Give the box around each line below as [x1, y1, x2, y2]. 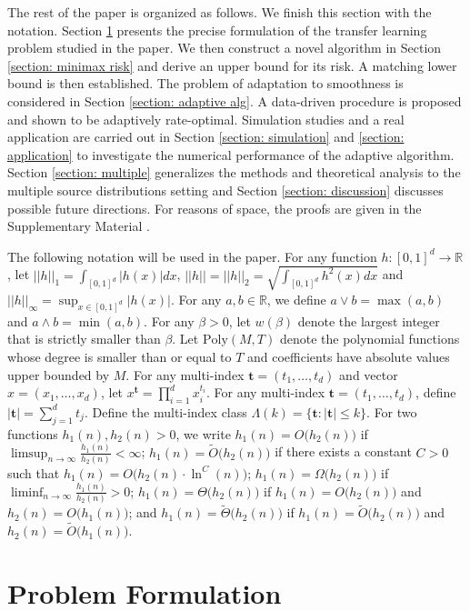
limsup [10, 446, 48, 460]
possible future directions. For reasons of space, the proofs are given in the [7, 198, 422, 217]
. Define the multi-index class [84, 402, 247, 421]
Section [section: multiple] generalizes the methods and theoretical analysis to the [7, 163, 461, 182]
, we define [266, 289, 326, 308]
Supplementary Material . [7, 216, 150, 235]
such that [7, 463, 60, 482]
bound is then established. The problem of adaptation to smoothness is [7, 74, 404, 93]
